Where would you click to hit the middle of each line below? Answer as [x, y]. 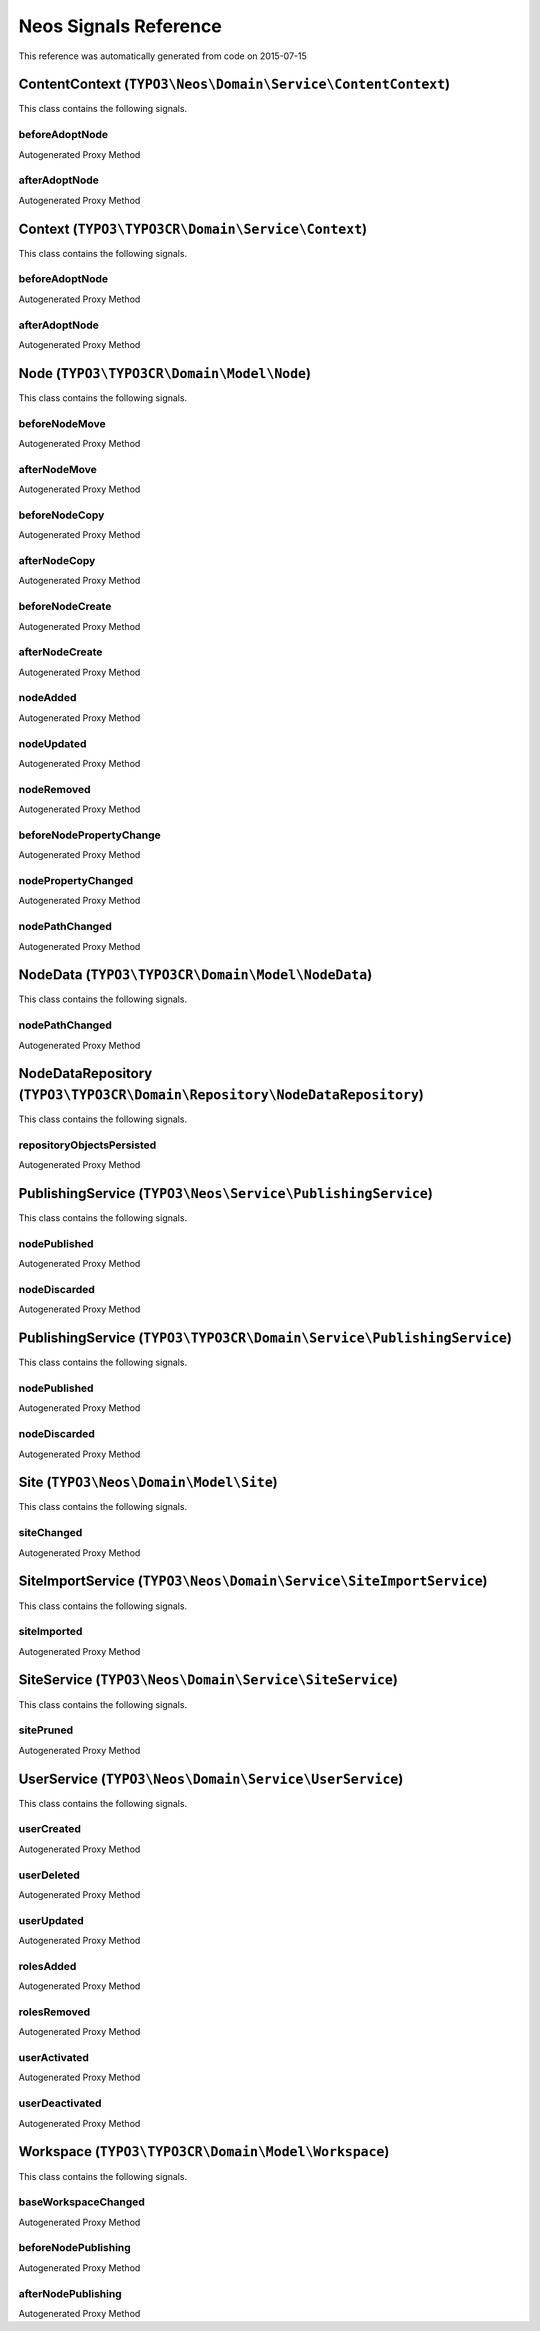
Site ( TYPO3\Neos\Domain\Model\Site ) [148, 1482]
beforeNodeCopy [61, 515]
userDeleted [49, 1875]
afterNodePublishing [70, 2293]
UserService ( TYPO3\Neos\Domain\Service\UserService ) [211, 1778]
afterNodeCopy [57, 561]
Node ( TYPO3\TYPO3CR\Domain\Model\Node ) [165, 373]
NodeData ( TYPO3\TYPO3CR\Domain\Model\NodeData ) [195, 975]
